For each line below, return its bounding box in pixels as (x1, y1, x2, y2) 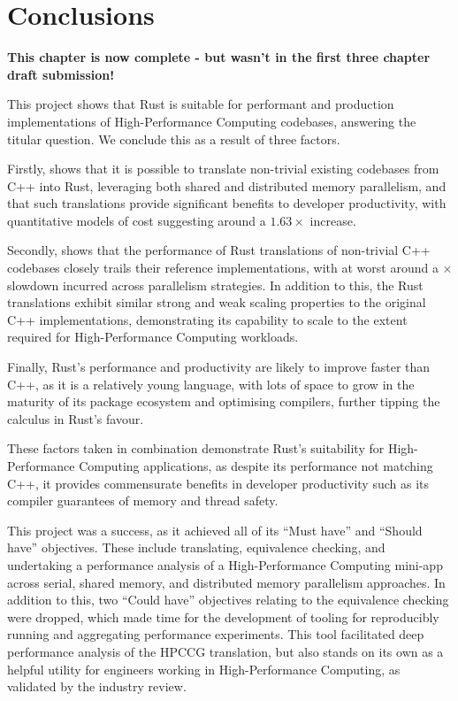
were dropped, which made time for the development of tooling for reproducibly (7, 607, 439, 626)
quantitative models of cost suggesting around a (7, 211, 266, 229)
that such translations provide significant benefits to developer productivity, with (7, 194, 447, 212)
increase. (309, 211, 356, 229)
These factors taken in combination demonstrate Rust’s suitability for (7, 439, 385, 458)
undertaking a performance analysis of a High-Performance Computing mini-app (7, 555, 443, 574)
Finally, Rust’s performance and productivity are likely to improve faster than (7, 358, 431, 376)
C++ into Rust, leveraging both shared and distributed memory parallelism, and (7, 176, 447, 195)
